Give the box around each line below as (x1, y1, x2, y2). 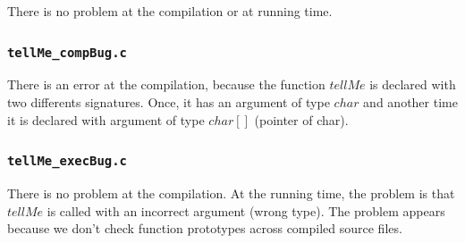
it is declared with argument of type (7, 110, 205, 129)
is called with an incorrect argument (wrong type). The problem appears (46, 201, 445, 220)
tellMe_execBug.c (7, 154, 127, 169)
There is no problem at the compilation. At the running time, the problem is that (7, 183, 455, 202)
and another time (363, 92, 458, 111)
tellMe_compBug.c (7, 45, 127, 60)
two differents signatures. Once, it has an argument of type (7, 92, 330, 111)
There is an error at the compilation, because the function (7, 75, 325, 94)
